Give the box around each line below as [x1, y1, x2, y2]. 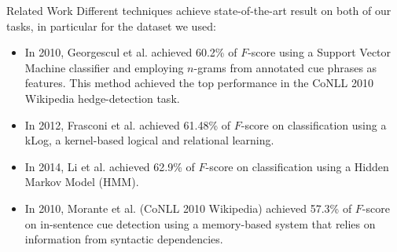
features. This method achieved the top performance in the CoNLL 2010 [24, 75, 373, 91]
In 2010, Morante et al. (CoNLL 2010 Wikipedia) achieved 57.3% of [24, 199, 352, 216]
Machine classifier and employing [24, 59, 184, 75]
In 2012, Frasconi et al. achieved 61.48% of [24, 116, 231, 133]
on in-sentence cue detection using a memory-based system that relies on [24, 215, 376, 232]
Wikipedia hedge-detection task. [24, 89, 180, 106]
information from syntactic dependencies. [24, 231, 223, 247]
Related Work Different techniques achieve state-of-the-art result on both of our [6, 2, 391, 18]
